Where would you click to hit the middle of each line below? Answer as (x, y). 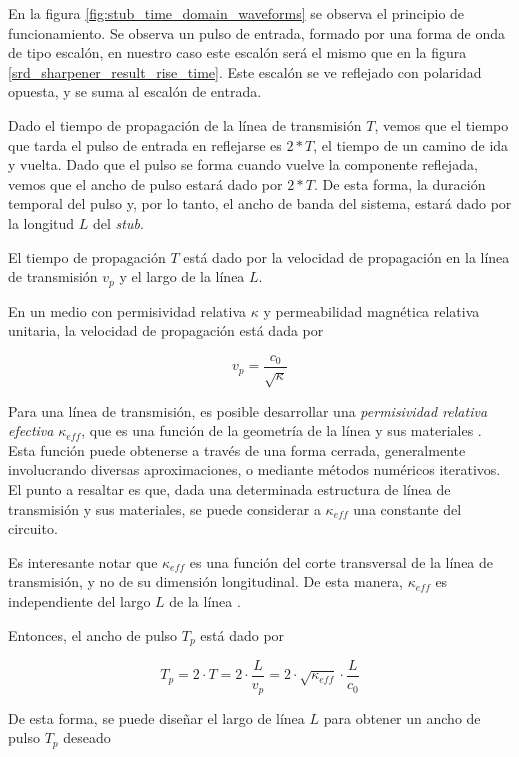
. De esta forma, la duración (399, 183)
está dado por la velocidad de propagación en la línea (346, 256)
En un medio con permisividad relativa (127, 310)
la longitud (41, 222)
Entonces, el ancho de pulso (93, 634)
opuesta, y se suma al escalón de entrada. (135, 91)
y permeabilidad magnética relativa (371, 310)
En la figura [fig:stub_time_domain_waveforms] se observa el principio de (236, 13)
